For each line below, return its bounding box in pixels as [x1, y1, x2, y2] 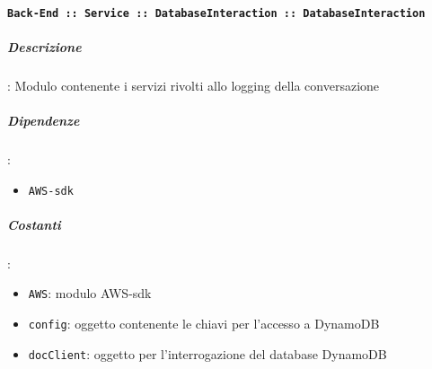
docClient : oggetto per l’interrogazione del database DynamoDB [28, 344, 387, 363]
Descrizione [7, 37, 82, 56]
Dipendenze [7, 111, 80, 129]
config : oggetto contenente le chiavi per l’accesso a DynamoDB [28, 314, 380, 333]
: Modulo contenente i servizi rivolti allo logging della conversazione [7, 75, 380, 94]
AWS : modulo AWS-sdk [28, 284, 152, 303]
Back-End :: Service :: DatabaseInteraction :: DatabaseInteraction [7, 6, 426, 20]
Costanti [7, 215, 61, 233]
